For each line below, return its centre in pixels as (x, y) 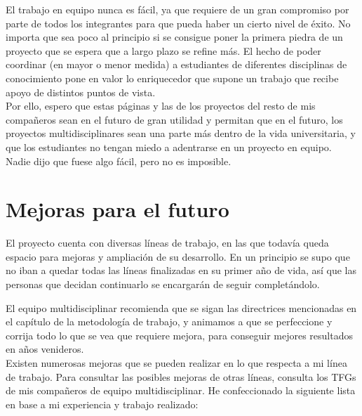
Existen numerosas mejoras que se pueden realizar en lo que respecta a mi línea (176, 363)
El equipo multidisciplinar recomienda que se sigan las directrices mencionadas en (181, 307)
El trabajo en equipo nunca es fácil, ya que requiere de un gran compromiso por (177, 9)
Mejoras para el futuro (118, 209)
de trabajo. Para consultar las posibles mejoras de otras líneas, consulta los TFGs (181, 376)
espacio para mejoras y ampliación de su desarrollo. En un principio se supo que (178, 256)
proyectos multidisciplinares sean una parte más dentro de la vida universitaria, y (181, 133)
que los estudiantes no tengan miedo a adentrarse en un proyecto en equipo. (169, 147)
